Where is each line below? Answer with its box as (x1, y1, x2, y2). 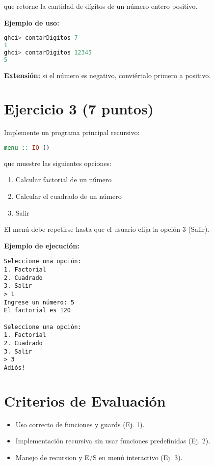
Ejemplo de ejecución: (4, 240, 80, 250)
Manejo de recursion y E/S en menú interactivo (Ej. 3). (15, 452, 183, 462)
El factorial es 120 (4, 307, 71, 314)
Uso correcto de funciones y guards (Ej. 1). (15, 419, 145, 429)
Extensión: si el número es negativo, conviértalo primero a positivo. (4, 70, 211, 80)
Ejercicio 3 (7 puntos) (4, 99, 154, 119)
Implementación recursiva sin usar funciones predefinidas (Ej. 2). (15, 436, 211, 446)
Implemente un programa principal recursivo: (4, 127, 140, 137)
